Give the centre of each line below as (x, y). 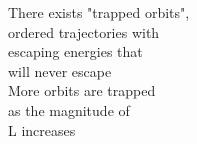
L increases (42, 129)
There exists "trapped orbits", (99, 12)
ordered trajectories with (84, 31)
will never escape (60, 70)
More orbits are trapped (82, 90)
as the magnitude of (69, 109)
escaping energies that (75, 51)
